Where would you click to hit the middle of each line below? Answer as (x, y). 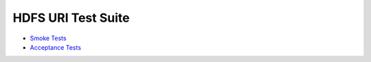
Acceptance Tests (56, 47)
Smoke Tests (48, 38)
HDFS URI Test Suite (71, 18)
